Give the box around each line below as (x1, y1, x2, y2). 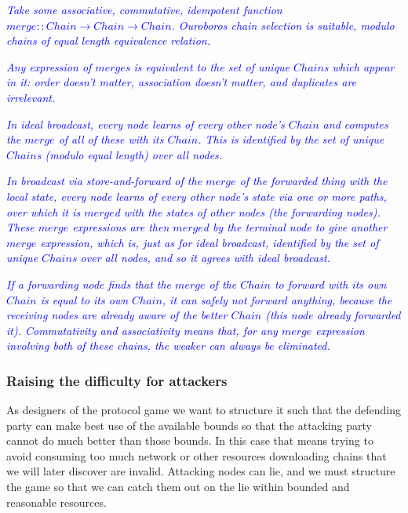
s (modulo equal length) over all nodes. (36, 146, 223, 162)
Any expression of (6, 58, 92, 75)
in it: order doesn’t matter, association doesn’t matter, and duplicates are (6, 74, 357, 90)
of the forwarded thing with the (239, 173, 388, 189)
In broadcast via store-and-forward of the (6, 173, 202, 189)
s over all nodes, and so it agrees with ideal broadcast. (71, 249, 330, 266)
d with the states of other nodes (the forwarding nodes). (114, 203, 381, 220)
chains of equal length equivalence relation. (6, 32, 210, 49)
